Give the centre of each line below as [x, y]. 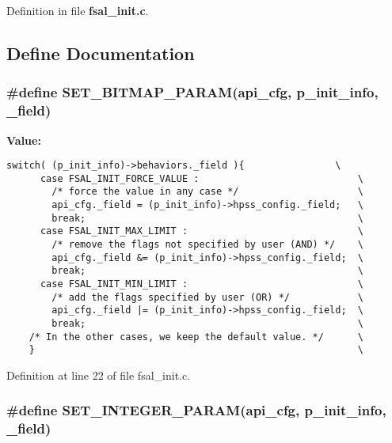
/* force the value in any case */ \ [208, 192]
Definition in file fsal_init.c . [78, 10]
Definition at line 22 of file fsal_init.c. [99, 375]
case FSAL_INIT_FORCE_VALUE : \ [202, 178]
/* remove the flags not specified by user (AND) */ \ [208, 245]
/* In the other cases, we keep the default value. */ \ [196, 337]
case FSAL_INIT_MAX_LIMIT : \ [202, 231]
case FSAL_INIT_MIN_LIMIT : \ [202, 284]
